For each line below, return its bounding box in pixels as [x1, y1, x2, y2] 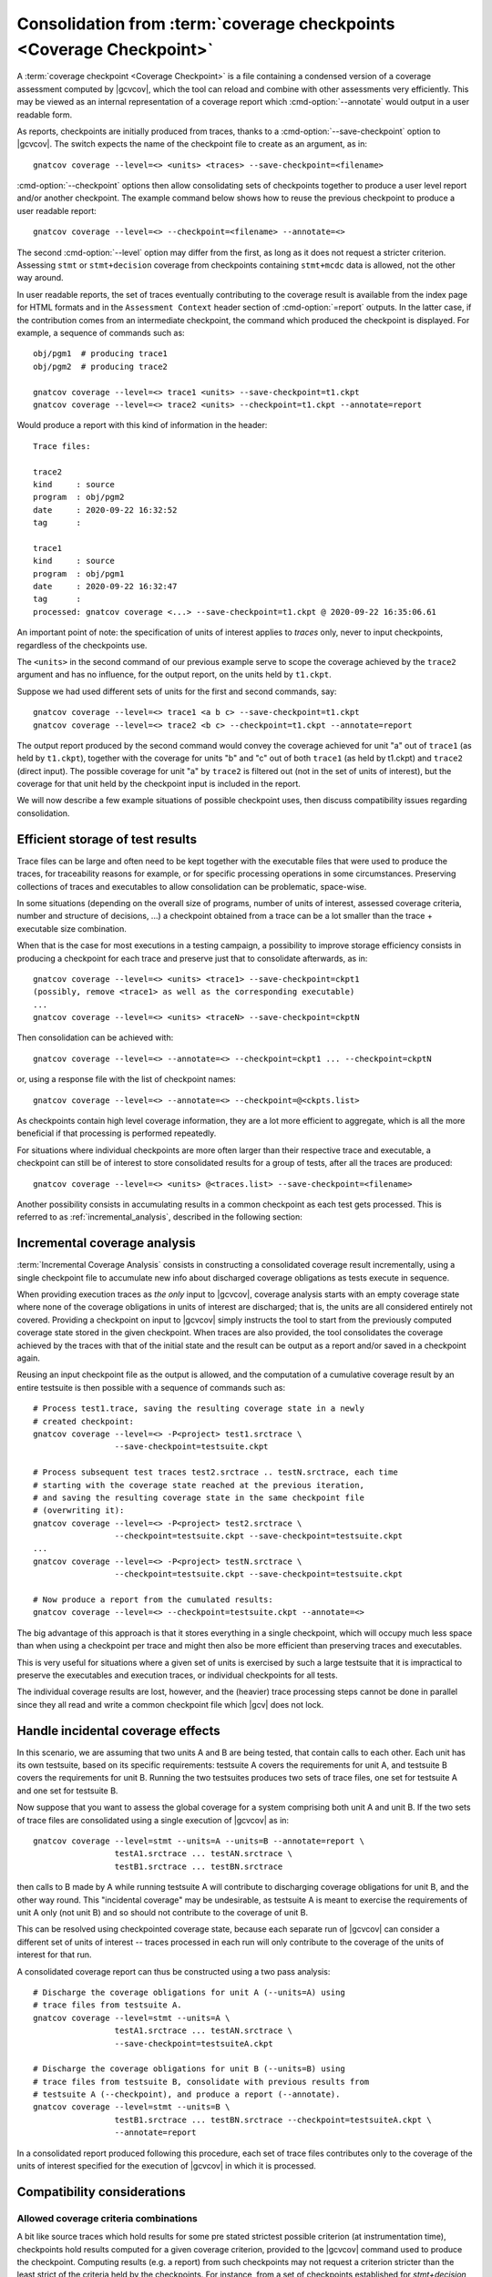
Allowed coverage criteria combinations [16, 2211, 198, 2224]
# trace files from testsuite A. [33, 2000, 182, 2010]
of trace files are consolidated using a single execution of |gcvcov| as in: [16, 1814, 290, 1825]
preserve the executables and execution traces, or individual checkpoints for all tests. [16, 1669, 338, 1680]
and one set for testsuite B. [16, 1785, 118, 1796]
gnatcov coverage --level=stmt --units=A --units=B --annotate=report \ [33, 1836, 364, 1846]
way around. [16, 272, 64, 283]
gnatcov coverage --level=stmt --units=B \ [33, 2102, 231, 2112]
